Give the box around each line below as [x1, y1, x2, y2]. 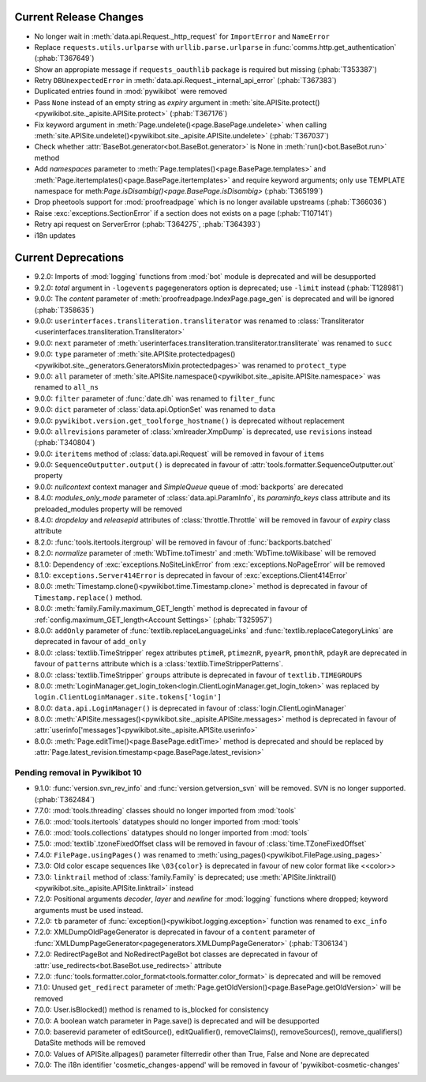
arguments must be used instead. [34, 905, 144, 914]
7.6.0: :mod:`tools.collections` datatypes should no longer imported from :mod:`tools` [34, 828, 310, 837]
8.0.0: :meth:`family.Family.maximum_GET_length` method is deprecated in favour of [34, 604, 308, 613]
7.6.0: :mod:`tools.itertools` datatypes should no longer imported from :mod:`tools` [34, 816, 301, 826]
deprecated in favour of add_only [34, 637, 147, 647]
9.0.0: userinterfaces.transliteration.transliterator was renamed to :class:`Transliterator [34, 316, 364, 326]
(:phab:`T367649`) [34, 54, 95, 63]
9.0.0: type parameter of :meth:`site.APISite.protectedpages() [34, 349, 236, 359]
